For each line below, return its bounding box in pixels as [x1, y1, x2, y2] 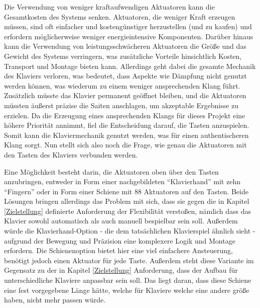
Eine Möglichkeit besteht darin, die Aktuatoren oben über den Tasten [4, 166, 219, 177]
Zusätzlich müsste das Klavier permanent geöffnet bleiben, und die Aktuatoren [4, 90, 246, 101]
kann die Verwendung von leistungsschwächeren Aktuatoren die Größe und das [4, 41, 246, 51]
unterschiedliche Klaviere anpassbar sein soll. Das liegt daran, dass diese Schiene [4, 275, 251, 285]
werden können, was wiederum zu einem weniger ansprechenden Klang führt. [4, 80, 240, 91]
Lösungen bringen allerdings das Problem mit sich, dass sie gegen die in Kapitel [4, 196, 249, 206]
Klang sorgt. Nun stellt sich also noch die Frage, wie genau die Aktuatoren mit [4, 139, 247, 150]
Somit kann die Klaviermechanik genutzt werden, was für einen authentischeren [4, 129, 249, 140]
